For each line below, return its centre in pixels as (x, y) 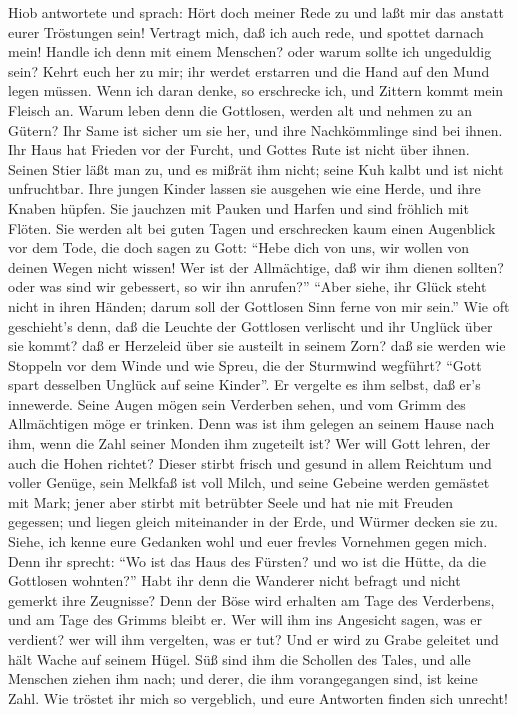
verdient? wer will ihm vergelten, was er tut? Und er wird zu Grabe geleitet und (253, 639)
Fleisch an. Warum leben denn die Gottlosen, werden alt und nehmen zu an (240, 109)
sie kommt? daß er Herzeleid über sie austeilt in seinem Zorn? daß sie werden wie (257, 345)
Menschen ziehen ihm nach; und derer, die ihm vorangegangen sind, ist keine (243, 678)
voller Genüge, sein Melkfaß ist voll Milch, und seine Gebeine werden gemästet (249, 482)
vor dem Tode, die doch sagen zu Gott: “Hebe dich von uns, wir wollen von (239, 247)
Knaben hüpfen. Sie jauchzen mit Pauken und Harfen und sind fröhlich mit (238, 207)
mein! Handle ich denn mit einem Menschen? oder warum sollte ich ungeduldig (250, 51)
